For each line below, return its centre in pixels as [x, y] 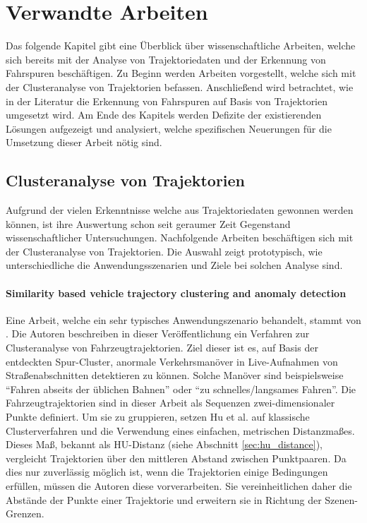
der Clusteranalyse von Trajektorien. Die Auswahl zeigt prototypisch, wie [164, 251]
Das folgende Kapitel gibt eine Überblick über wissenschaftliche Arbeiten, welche [181, 46]
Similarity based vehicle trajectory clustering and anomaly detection [176, 293]
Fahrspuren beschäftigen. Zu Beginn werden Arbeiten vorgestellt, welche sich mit [181, 73]
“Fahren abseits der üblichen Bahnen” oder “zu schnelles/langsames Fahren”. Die [181, 389]
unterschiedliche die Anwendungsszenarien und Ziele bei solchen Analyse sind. [174, 265]
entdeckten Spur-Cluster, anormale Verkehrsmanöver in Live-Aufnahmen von [172, 361]
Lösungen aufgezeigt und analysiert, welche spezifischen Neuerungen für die [169, 128]
